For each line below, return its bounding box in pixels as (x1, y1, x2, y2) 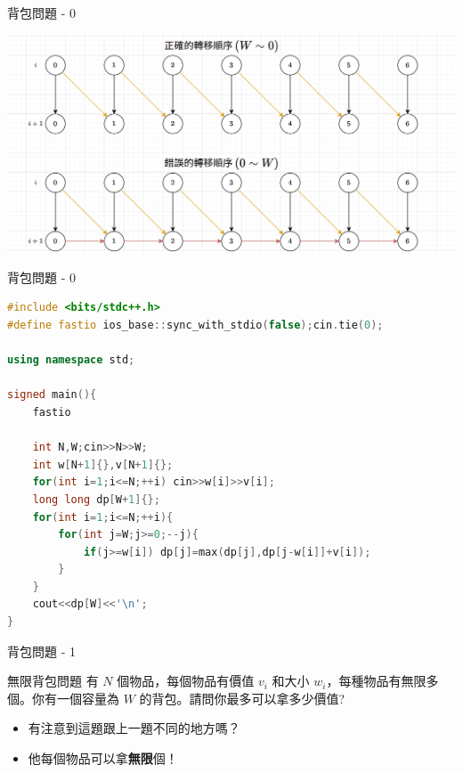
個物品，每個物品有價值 (117, 671, 255, 690)
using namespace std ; (7, 354, 135, 367)
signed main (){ (7, 388, 97, 402)
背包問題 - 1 (7, 641, 76, 660)
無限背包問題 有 (7, 671, 99, 690)
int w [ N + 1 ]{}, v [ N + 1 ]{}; (32, 458, 174, 471)
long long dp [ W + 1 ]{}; (32, 492, 160, 506)
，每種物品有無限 (326, 671, 426, 690)
